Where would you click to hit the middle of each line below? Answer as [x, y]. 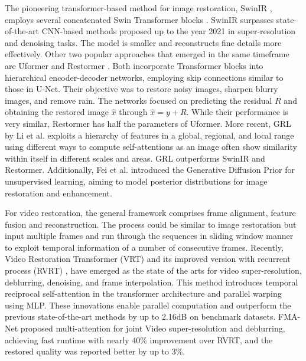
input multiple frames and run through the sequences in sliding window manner [149, 236]
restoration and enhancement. [58, 193]
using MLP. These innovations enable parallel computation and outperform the [148, 305]
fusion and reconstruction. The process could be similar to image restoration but [151, 224]
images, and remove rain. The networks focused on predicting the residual [139, 100]
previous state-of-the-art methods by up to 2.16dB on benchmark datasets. [140, 316]
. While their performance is [237, 112]
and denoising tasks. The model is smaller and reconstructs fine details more [143, 42]
